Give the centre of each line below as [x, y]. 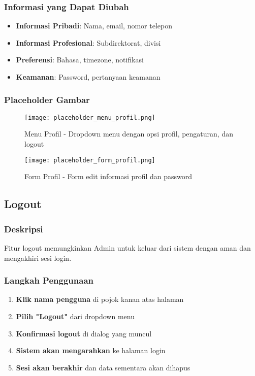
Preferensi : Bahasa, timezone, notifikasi [80, 60]
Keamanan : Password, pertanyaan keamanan [88, 77]
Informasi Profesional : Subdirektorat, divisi [88, 42]
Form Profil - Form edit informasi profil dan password [108, 176]
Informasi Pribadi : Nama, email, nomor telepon [94, 26]
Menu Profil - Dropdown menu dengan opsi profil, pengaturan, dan [129, 134]
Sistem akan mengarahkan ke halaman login [91, 350]
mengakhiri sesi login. [38, 258]
